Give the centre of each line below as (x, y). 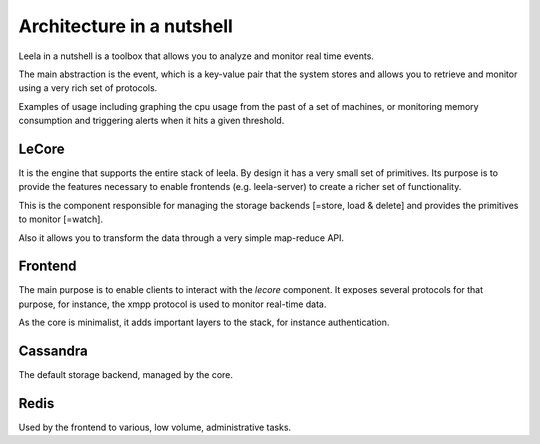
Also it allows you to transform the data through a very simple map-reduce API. (181, 237)
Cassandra (53, 351)
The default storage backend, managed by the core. (126, 375)
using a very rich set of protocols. (88, 88)
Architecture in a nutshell (126, 26)
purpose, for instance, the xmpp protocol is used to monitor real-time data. (172, 304)
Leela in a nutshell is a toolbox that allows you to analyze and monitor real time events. (196, 56)
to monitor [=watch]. (61, 219)
